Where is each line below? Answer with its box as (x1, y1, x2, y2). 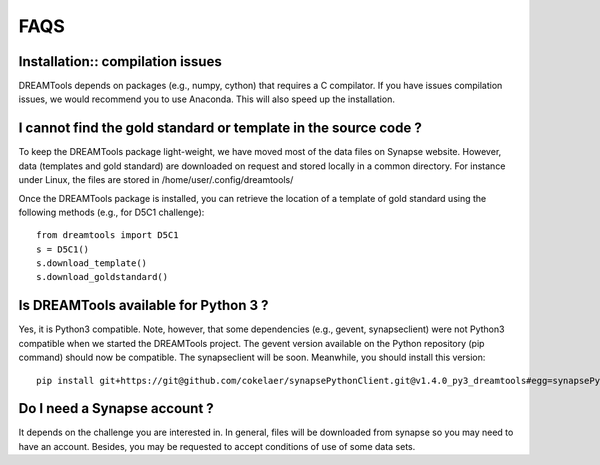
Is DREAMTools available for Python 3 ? (18, 297, 269, 314)
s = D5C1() (36, 243, 90, 255)
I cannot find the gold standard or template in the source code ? (18, 120, 422, 137)
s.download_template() (36, 258, 148, 269)
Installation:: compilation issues (18, 53, 222, 70)
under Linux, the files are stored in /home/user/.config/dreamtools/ (18, 174, 294, 186)
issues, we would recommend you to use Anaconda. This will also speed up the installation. (18, 93, 395, 105)
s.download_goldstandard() (36, 271, 169, 283)
